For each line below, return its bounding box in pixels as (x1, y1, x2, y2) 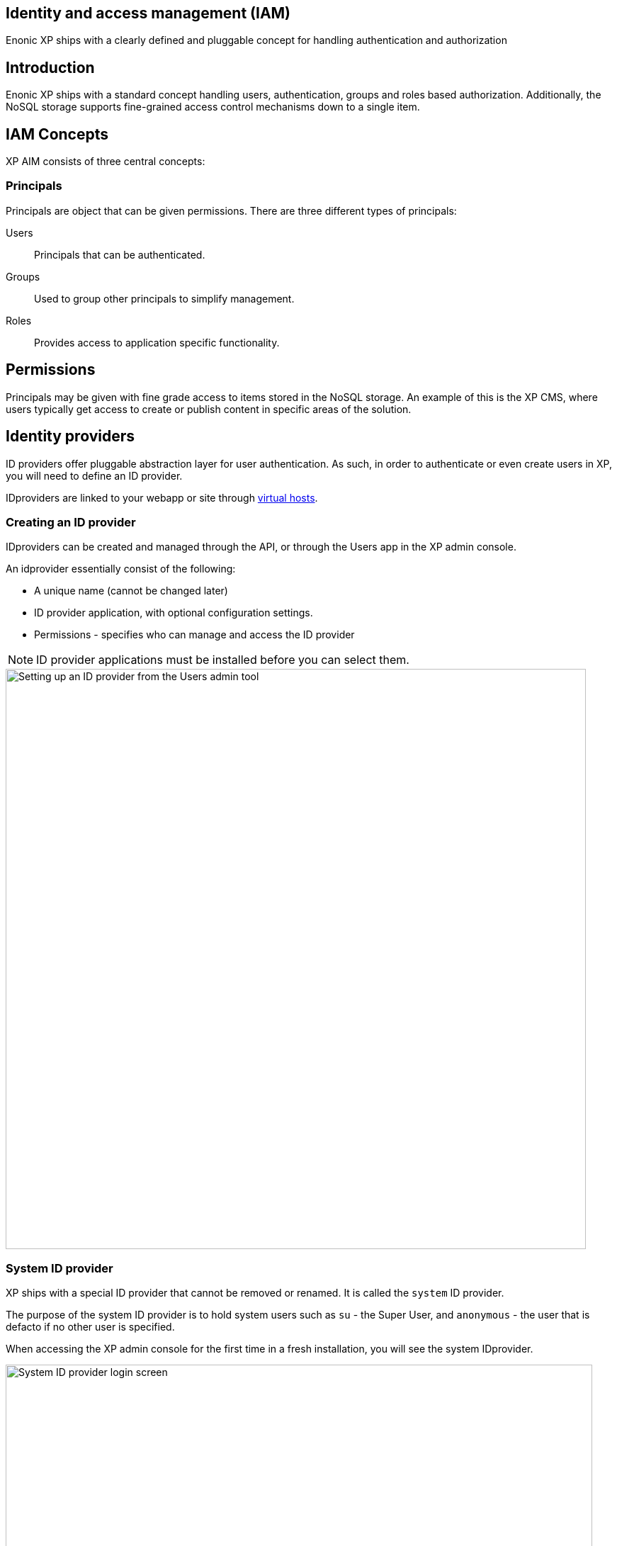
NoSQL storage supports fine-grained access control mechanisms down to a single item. (6, 101, 420, 113)
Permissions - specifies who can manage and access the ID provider (34, 628, 355, 641)
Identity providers (6, 427, 135, 446)
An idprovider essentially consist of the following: (6, 563, 236, 575)
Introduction (6, 58, 95, 77)
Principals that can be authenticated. (34, 248, 205, 261)
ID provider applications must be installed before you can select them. (36, 653, 409, 667)
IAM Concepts (6, 125, 109, 143)
